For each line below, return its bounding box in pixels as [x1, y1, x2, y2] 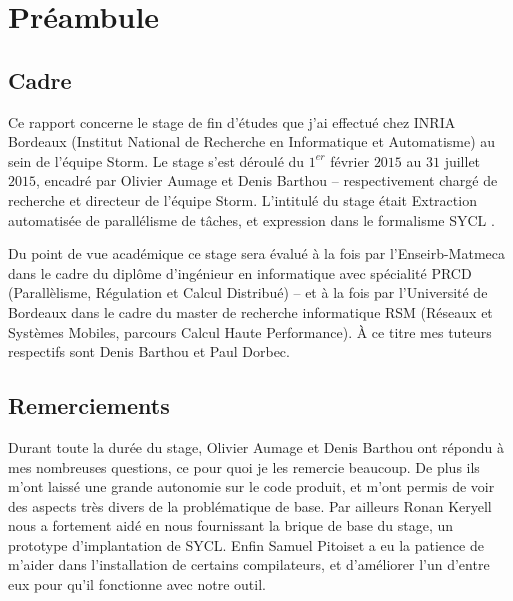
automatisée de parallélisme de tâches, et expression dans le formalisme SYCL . [8, 209, 495, 230]
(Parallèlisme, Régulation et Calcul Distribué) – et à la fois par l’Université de [8, 282, 488, 303]
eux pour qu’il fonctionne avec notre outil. [8, 574, 266, 595]
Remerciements [8, 390, 170, 421]
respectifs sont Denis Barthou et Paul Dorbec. [8, 341, 290, 362]
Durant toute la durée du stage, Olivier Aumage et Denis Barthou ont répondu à [8, 436, 505, 457]
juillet [444, 150, 481, 171]
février [330, 150, 370, 171]
